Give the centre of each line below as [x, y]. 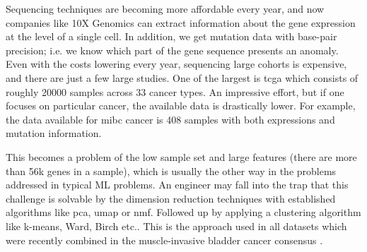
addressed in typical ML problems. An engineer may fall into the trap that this [177, 185]
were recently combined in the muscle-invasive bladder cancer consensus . [164, 240]
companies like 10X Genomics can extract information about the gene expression [181, 22]
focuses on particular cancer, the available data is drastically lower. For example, [181, 106]
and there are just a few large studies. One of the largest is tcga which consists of [182, 77]
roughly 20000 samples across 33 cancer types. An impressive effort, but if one [175, 91]
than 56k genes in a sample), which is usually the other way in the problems [171, 170]
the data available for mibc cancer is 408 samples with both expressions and [170, 119]
